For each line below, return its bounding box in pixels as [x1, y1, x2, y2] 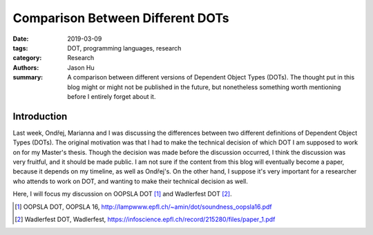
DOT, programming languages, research [67, 44, 182, 52]
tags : [12, 44, 28, 52]
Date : [12, 35, 29, 43]
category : [12, 54, 42, 62]
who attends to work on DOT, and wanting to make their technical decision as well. [12, 177, 249, 185]
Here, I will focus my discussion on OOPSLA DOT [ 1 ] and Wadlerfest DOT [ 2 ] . [12, 190, 232, 198]
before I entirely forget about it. [67, 92, 156, 100]
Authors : [12, 63, 39, 72]
